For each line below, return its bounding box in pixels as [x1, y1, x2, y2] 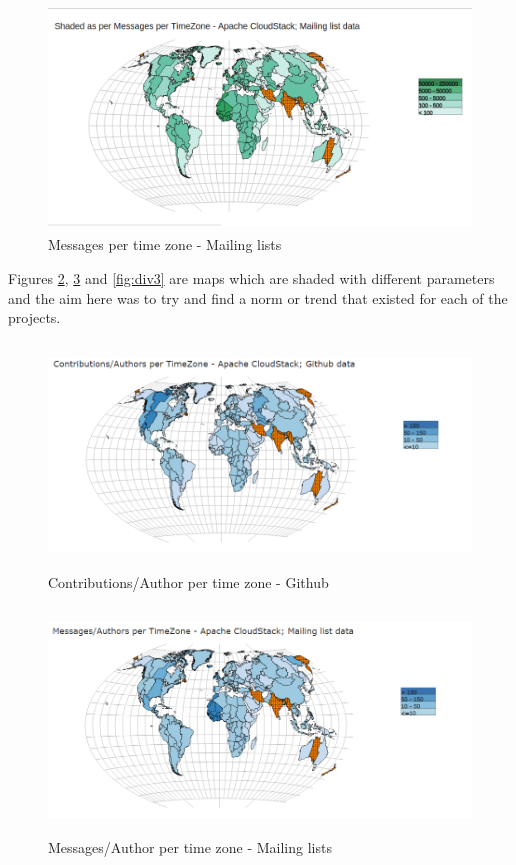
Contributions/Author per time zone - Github [48, 572, 329, 593]
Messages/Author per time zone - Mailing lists [48, 837, 332, 858]
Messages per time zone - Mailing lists [48, 234, 282, 255]
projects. [8, 307, 61, 328]
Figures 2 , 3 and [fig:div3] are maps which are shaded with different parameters [8, 267, 495, 288]
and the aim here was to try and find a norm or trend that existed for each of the [8, 287, 508, 308]
